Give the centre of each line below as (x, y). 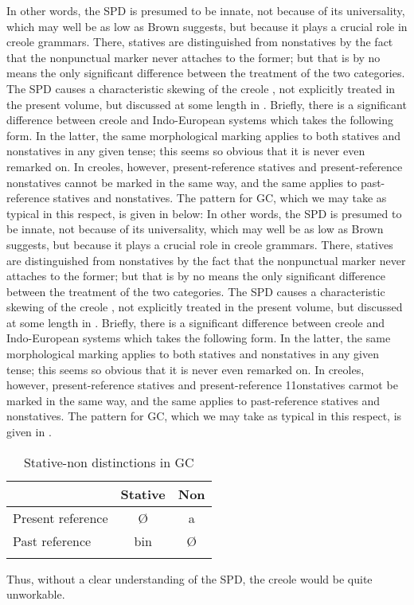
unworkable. (36, 594)
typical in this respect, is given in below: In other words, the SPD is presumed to (204, 213)
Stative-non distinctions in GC (109, 462)
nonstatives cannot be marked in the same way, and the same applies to (182, 182)
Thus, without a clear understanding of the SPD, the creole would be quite (189, 578)
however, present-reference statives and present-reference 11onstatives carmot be (202, 385)
